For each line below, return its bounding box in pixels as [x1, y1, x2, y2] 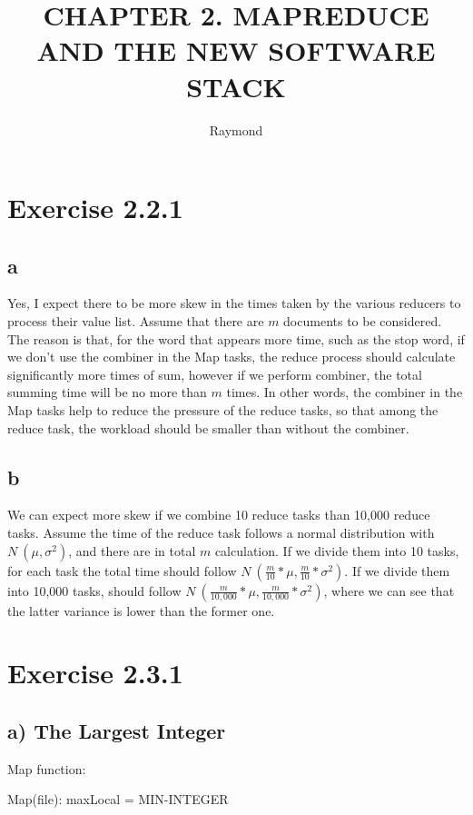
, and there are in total [68, 541, 196, 560]
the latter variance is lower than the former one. [7, 601, 275, 620]
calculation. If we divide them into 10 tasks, [214, 541, 459, 560]
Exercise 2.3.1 [7, 654, 183, 691]
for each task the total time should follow [7, 561, 237, 580]
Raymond [209, 120, 263, 139]
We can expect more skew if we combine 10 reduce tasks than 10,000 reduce [7, 505, 430, 524]
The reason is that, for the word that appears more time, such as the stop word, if [7, 329, 465, 348]
